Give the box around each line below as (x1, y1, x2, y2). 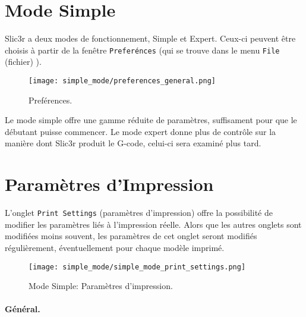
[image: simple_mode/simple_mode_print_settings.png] (29, 262, 246, 271)
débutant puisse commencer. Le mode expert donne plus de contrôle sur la (5, 125, 276, 137)
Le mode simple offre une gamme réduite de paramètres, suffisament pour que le (5, 114, 297, 126)
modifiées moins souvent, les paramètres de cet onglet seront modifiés (5, 230, 257, 242)
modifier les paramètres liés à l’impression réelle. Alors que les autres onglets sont (5, 218, 302, 230)
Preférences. (29, 93, 72, 106)
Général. (5, 303, 40, 315)
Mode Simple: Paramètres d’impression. (29, 280, 173, 292)
